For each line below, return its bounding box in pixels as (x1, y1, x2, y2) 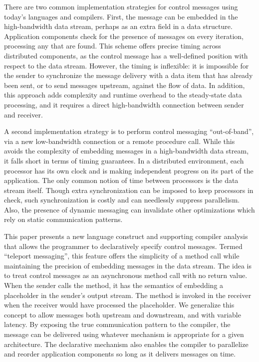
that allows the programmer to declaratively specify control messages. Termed (4, 240, 243, 251)
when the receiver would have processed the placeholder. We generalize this (4, 299, 235, 310)
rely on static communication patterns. (4, 214, 123, 224)
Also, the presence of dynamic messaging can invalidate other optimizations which (4, 204, 255, 214)
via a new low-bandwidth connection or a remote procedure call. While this (4, 135, 235, 146)
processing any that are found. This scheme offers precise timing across (4, 40, 221, 51)
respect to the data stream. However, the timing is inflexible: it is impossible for (4, 60, 249, 70)
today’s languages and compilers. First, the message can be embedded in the (4, 11, 238, 21)
